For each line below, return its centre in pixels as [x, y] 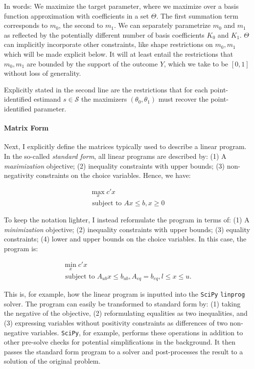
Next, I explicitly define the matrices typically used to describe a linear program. [125, 146]
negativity [19, 175]
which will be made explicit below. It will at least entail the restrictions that [119, 54]
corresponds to [26, 25]
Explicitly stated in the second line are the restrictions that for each [106, 89]
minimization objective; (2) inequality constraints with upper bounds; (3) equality [127, 229]
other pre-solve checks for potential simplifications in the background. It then [120, 342]
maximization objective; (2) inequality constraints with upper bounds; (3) [115, 165]
